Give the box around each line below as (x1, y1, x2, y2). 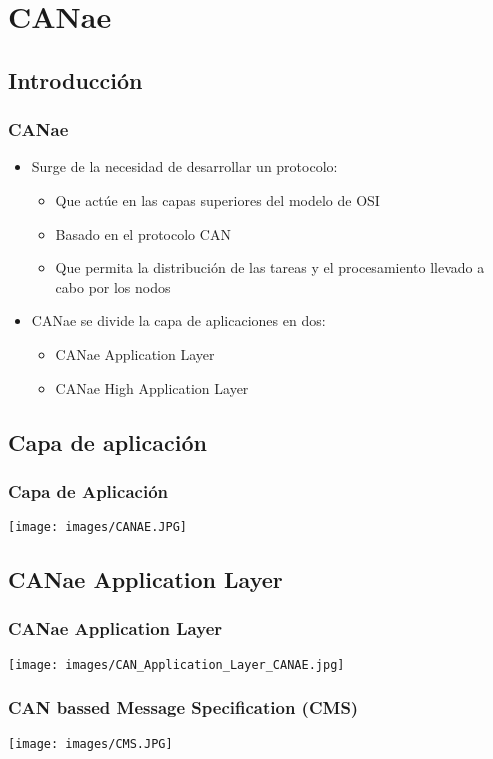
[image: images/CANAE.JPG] (8, 520, 187, 535)
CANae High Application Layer (55, 377, 249, 398)
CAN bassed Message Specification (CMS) (8, 695, 359, 720)
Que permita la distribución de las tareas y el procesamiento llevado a (55, 257, 485, 278)
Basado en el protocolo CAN (55, 223, 231, 244)
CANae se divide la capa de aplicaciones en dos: (31, 310, 326, 331)
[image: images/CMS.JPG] (8, 736, 173, 751)
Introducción (8, 64, 143, 95)
